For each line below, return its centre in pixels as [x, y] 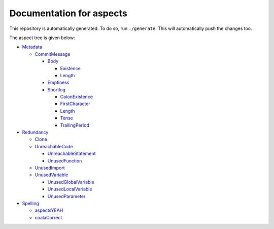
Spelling [30, 203]
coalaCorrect [48, 217]
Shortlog [57, 89]
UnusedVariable [52, 175]
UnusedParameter [66, 196]
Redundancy [35, 133]
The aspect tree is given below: [42, 38]
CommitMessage [53, 54]
